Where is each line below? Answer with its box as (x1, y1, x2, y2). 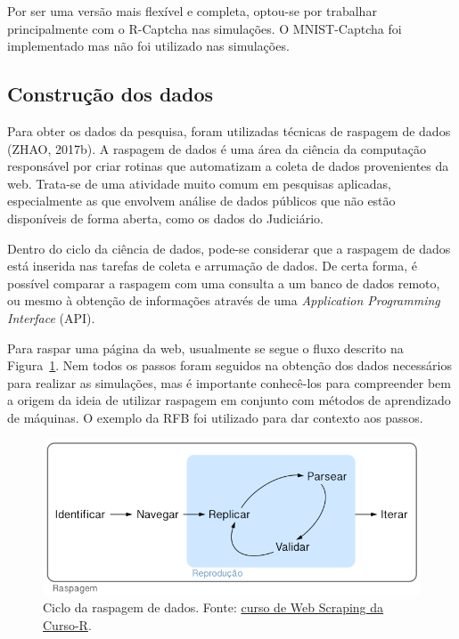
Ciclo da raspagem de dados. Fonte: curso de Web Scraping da (43, 598, 384, 617)
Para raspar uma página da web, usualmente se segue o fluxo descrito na (7, 338, 404, 357)
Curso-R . (43, 615, 92, 634)
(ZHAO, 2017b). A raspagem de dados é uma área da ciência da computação (7, 139, 426, 158)
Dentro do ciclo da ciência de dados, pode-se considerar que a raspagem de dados (7, 239, 451, 257)
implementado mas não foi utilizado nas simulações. (7, 36, 290, 55)
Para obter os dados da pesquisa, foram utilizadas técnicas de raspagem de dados (7, 121, 451, 140)
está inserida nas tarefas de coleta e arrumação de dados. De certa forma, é (7, 256, 418, 275)
